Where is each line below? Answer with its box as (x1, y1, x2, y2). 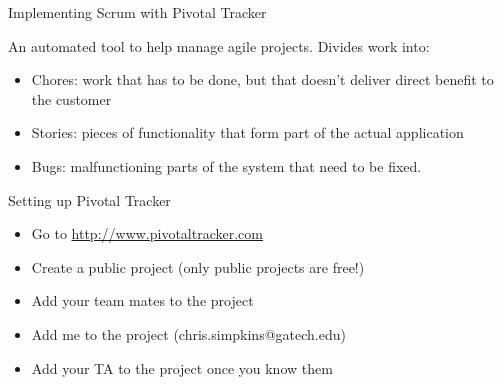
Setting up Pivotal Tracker (8, 189, 171, 210)
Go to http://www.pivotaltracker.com (31, 223, 263, 244)
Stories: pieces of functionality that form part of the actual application (31, 122, 464, 143)
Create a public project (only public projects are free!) (31, 256, 365, 277)
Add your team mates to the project (31, 290, 254, 311)
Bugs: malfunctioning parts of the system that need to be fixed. (31, 155, 422, 176)
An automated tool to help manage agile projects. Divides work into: (8, 35, 430, 56)
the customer (31, 88, 112, 109)
